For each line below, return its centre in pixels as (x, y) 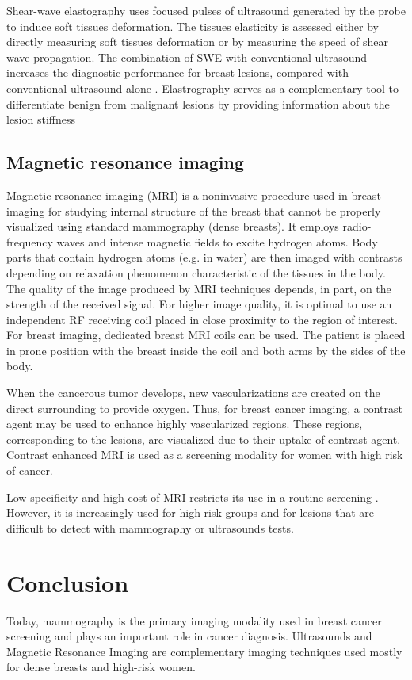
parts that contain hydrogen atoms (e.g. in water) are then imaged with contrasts (204, 257)
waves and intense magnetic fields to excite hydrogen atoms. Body (217, 241)
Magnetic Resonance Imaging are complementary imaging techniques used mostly (204, 651)
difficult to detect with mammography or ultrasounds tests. (150, 527)
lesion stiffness (41, 119)
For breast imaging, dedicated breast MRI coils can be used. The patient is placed (206, 335)
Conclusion (68, 582)
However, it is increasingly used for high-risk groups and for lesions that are (190, 512)
